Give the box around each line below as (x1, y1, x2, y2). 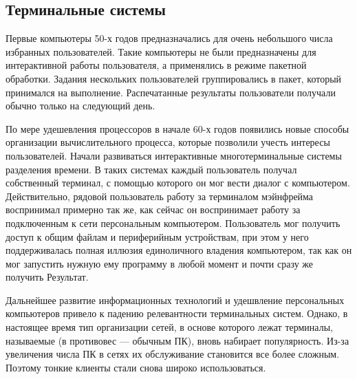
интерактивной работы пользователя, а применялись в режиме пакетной (6, 58, 307, 72)
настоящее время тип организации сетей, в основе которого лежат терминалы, (6, 320, 333, 334)
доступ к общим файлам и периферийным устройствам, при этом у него (6, 229, 309, 243)
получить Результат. (6, 270, 89, 284)
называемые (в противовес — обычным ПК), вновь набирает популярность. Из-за (6, 333, 349, 347)
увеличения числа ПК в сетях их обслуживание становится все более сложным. (6, 347, 340, 361)
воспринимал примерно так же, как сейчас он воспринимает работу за (6, 202, 301, 217)
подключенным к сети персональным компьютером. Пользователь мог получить (6, 215, 340, 230)
